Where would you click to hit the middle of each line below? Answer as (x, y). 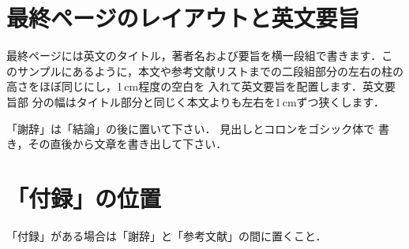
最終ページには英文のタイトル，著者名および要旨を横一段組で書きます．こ (200, 56)
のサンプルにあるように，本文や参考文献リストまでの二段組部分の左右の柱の (205, 71)
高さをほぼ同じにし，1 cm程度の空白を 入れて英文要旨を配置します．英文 (195, 86)
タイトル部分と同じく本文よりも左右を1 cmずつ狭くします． (231, 101)
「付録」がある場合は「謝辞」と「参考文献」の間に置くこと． (167, 235)
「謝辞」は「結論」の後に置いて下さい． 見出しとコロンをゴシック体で (191, 128)
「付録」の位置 (84, 197)
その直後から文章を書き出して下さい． (128, 144)
